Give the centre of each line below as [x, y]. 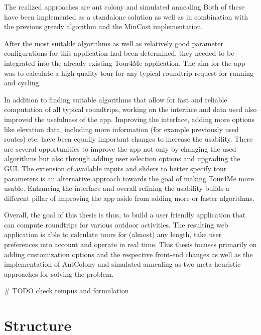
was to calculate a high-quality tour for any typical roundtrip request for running [129, 73]
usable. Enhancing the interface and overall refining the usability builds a [117, 188]
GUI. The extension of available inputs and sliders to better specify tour [115, 168]
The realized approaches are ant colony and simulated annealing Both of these [124, 7]
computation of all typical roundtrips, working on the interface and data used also [130, 109]
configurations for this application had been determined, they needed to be [119, 53]
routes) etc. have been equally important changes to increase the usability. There [128, 139]
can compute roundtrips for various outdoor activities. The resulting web [116, 224]
